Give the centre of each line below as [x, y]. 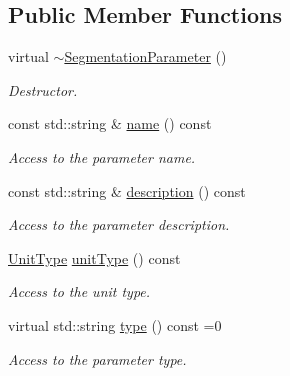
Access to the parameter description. [119, 224]
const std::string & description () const [127, 190]
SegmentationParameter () [145, 56]
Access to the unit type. [79, 291]
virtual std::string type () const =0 [115, 324]
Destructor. [43, 89]
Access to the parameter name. [102, 156]
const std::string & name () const [110, 123]
